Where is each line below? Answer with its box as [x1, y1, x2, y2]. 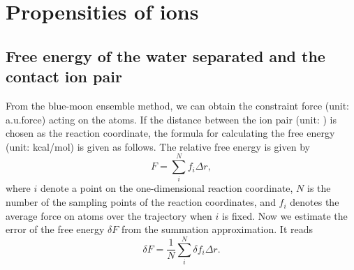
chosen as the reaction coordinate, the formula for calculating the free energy [6, 126, 335, 140]
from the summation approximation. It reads [121, 222, 313, 237]
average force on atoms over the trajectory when [6, 208, 212, 223]
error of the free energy [6, 222, 105, 237]
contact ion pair [6, 66, 122, 87]
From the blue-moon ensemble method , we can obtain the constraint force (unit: [6, 98, 350, 112]
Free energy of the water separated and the [6, 45, 325, 66]
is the [307, 181, 331, 195]
